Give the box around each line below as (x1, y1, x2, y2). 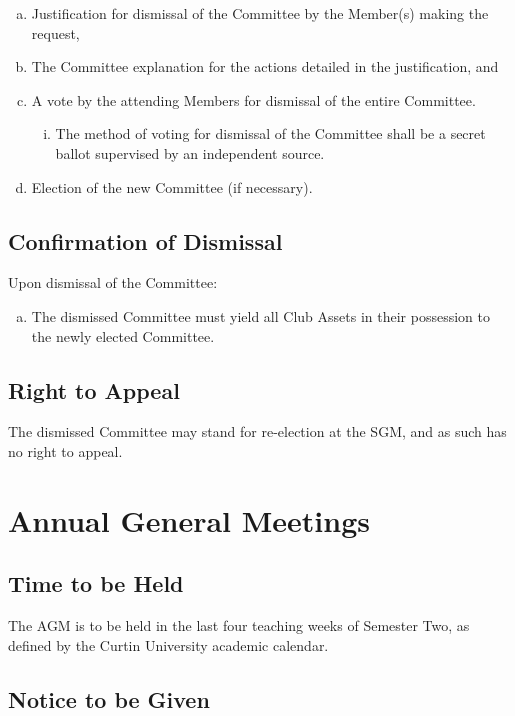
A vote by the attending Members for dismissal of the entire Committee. (31, 89, 476, 110)
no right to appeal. (8, 440, 123, 461)
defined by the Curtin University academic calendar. (8, 634, 329, 655)
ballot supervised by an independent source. (55, 142, 325, 163)
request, (31, 22, 80, 43)
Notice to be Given (8, 683, 210, 714)
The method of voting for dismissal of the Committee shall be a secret (55, 123, 486, 144)
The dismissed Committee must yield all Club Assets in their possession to (31, 305, 490, 326)
